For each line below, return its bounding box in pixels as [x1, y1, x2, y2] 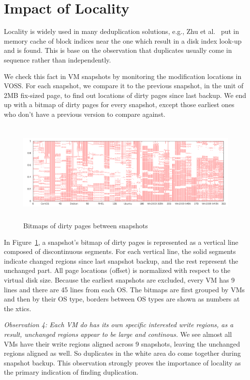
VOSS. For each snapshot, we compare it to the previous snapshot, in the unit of [4, 80, 244, 91]
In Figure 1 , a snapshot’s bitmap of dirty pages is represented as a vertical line [4, 237, 238, 247]
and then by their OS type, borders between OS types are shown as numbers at [4, 294, 240, 304]
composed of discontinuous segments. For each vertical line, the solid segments [4, 246, 236, 256]
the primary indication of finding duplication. [4, 367, 138, 377]
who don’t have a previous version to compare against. [4, 109, 166, 119]
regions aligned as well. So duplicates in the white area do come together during [4, 348, 241, 358]
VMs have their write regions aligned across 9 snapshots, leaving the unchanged [4, 338, 240, 348]
